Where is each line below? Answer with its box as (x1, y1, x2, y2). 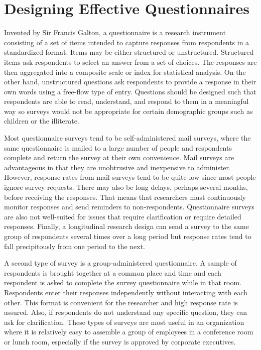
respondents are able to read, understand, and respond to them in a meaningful (4, 96, 249, 106)
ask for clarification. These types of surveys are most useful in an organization (4, 316, 244, 327)
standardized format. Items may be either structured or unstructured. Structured (4, 47, 254, 57)
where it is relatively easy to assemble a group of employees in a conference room (4, 326, 253, 337)
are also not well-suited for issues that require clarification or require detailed (4, 211, 241, 221)
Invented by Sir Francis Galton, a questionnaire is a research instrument (4, 27, 226, 38)
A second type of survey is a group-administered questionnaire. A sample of (4, 258, 237, 268)
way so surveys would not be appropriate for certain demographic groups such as (4, 105, 253, 116)
